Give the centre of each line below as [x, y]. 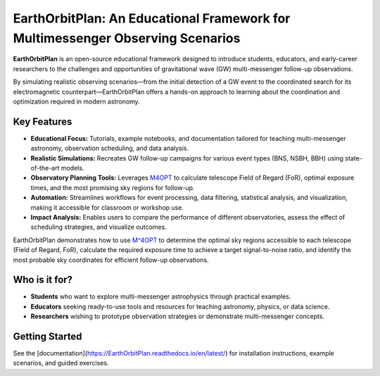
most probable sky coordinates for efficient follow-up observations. [111, 260]
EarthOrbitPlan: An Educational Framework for [152, 18]
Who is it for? [43, 280]
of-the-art [45, 168]
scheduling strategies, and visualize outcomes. [99, 227]
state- [354, 158]
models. [72, 168]
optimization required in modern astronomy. [76, 101]
